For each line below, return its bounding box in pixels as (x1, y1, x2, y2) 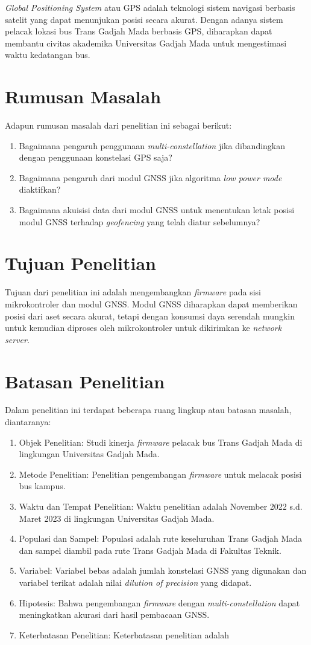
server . (5, 333, 30, 345)
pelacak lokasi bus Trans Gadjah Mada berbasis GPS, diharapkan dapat (5, 25, 272, 37)
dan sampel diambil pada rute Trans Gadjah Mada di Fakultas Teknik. (19, 544, 281, 556)
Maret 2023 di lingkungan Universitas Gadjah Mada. (19, 512, 215, 524)
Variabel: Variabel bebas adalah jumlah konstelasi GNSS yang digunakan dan (19, 564, 307, 577)
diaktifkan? (19, 183, 61, 196)
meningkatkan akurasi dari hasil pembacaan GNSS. (19, 608, 210, 621)
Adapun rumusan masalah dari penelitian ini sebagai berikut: (5, 119, 232, 132)
